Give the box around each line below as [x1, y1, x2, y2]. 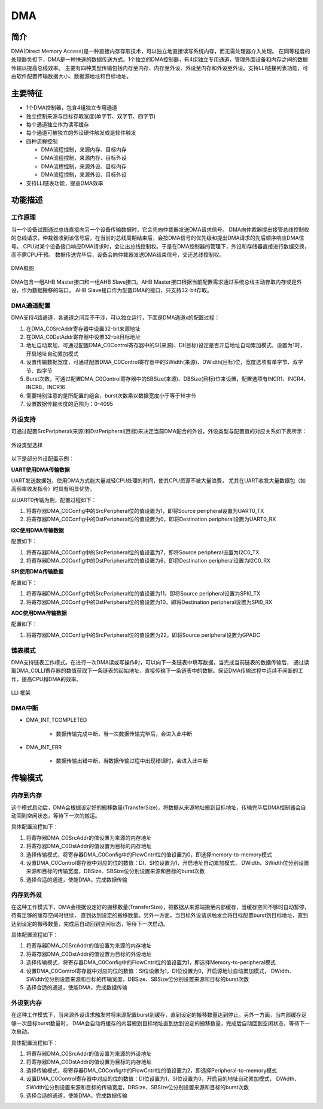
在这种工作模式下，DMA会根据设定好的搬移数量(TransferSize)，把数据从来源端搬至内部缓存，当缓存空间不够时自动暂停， [11, 903, 310, 910]
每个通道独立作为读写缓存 [26, 120, 89, 128]
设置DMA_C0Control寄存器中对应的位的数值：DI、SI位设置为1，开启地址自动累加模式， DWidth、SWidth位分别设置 [26, 859, 309, 866]
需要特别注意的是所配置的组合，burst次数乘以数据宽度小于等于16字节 [26, 392, 197, 399]
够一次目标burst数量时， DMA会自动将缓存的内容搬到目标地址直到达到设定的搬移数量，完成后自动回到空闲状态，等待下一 [11, 1019, 310, 1026]
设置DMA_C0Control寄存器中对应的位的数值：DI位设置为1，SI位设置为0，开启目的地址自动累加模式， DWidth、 [26, 1075, 300, 1083]
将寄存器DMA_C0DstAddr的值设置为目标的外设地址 [26, 950, 152, 958]
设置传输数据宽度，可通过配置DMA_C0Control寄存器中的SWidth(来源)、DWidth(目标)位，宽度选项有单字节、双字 [26, 358, 303, 366]
